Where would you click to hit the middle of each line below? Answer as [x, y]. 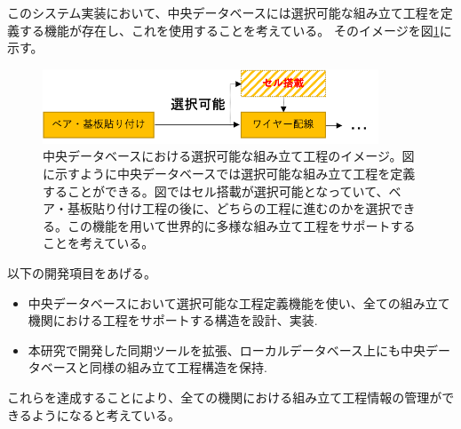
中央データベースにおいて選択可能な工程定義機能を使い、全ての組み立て [239, 302]
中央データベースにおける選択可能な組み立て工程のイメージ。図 [229, 156]
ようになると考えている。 [106, 414]
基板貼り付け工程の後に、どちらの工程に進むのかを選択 [229, 208]
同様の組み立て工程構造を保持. [179, 367]
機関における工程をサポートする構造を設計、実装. [173, 320]
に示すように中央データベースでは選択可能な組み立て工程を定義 [229, 174]
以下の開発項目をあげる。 [82, 273]
